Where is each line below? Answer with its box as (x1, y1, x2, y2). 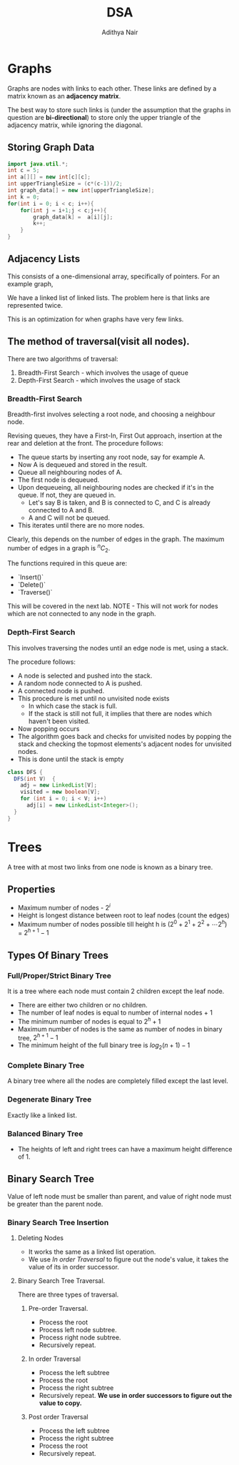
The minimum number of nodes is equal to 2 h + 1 (17, 1016, 161, 1025)
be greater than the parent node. (7, 1199, 103, 1208)
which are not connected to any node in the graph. (7, 610, 156, 618)
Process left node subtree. (39, 1326, 117, 1334)
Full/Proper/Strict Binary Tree (7, 970, 112, 980)
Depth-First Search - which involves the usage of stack (17, 376, 180, 384)
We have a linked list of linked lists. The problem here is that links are (7, 293, 210, 302)
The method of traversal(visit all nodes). (7, 336, 190, 348)
